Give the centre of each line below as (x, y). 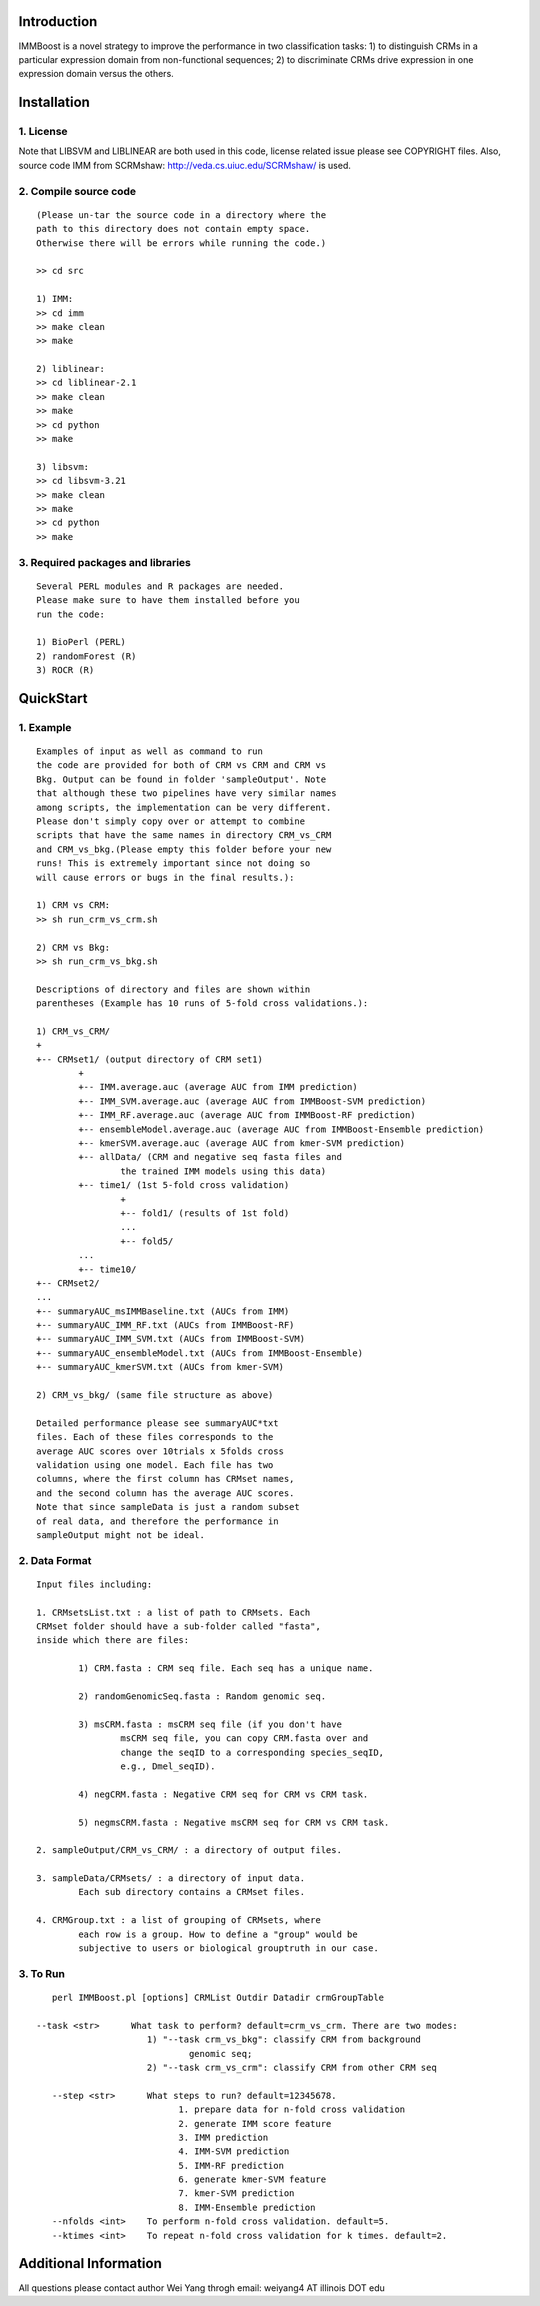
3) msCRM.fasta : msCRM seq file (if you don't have (210, 1724)
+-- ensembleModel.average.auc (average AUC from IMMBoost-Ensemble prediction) (281, 1129)
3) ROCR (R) (65, 670)
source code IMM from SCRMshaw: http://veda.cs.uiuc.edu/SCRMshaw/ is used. (185, 165)
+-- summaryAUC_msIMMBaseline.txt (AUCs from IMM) (163, 1311)
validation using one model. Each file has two (155, 1464)
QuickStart (53, 698)
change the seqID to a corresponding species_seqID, (252, 1752)
